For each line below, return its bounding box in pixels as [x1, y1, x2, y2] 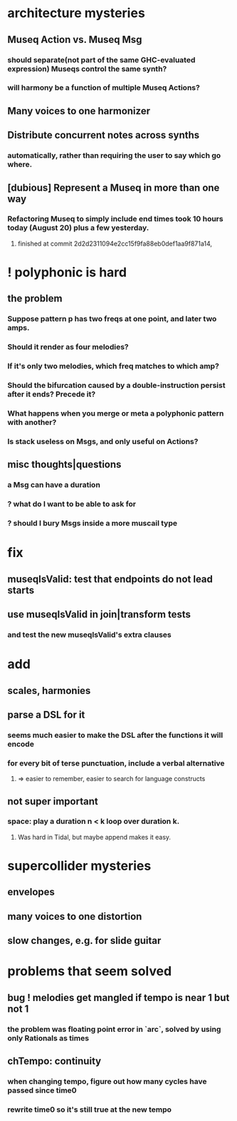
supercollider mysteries [7, 858, 152, 874]
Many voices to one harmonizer [7, 105, 151, 117]
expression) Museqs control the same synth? [7, 64, 167, 74]
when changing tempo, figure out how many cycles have [7, 1077, 208, 1087]
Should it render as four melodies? [7, 342, 130, 352]
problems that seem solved [7, 963, 172, 980]
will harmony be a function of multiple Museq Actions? [7, 83, 201, 93]
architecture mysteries [7, 5, 146, 21]
